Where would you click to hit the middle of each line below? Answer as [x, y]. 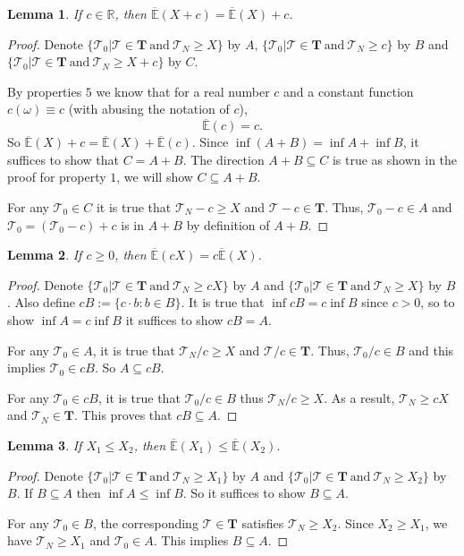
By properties [45, 91]
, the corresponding [145, 522]
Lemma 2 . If [45, 255]
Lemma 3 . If [45, 445]
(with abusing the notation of [149, 109]
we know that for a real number [183, 91]
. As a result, [359, 397]
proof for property [57, 177]
